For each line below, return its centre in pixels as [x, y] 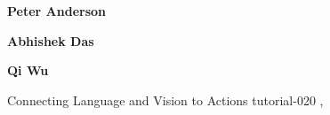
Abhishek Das [51, 40]
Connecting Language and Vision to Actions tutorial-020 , [165, 100]
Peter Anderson [56, 11]
